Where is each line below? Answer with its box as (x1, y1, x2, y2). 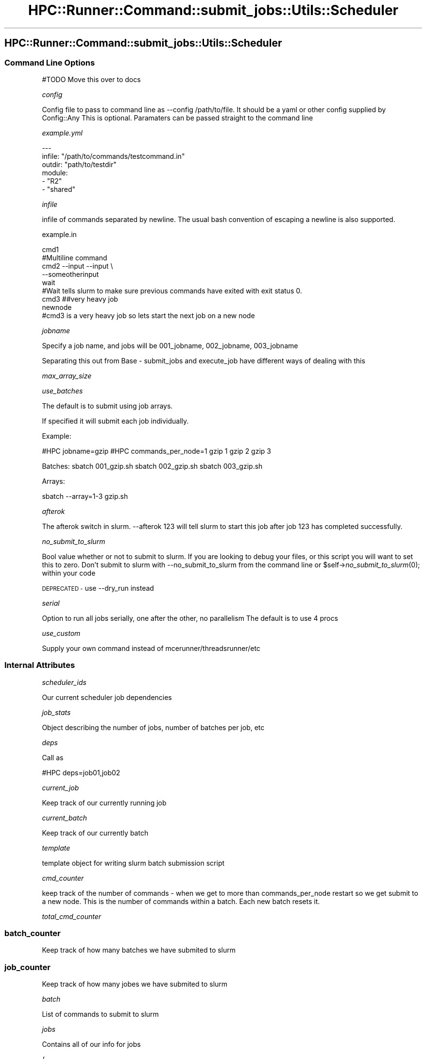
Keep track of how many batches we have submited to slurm (42, 946, 236, 955)
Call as (42, 753, 64, 762)
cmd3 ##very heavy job (42, 294, 118, 303)
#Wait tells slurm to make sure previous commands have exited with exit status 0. (42, 286, 302, 295)
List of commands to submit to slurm (42, 1010, 159, 1019)
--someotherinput (42, 270, 99, 278)
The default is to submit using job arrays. (42, 401, 173, 410)
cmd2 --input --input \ (42, 261, 113, 270)
